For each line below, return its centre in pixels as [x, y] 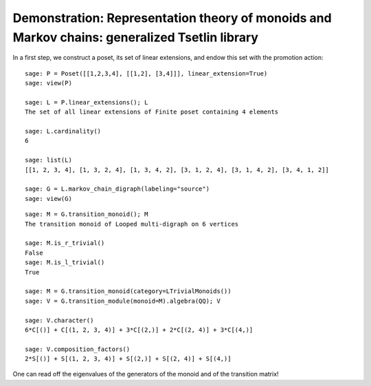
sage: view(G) [48, 199]
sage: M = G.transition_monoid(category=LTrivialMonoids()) [128, 291]
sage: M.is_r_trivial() [65, 243]
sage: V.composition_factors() [78, 349]
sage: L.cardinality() [63, 131]
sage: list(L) [48, 160]
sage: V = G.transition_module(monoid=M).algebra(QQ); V [123, 301]
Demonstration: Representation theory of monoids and [172, 18]
